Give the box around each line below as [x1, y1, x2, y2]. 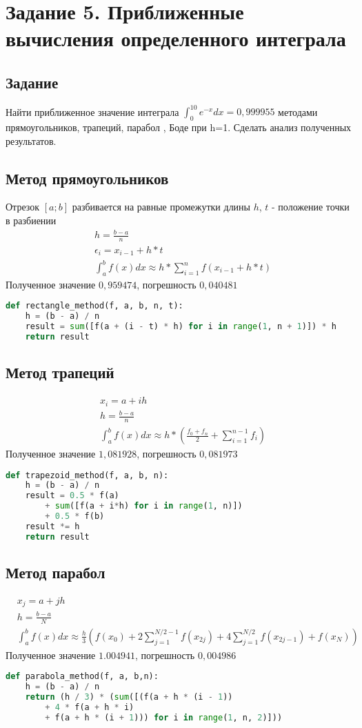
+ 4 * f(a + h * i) [45, 702, 134, 713]
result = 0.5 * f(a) [25, 491, 119, 501]
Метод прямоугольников [6, 167, 169, 188]
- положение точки [272, 199, 350, 214]
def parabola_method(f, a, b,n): [6, 671, 159, 682]
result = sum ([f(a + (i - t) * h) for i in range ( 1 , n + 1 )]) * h [25, 322, 336, 332]
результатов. [6, 133, 57, 148]
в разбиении [6, 213, 57, 228]
